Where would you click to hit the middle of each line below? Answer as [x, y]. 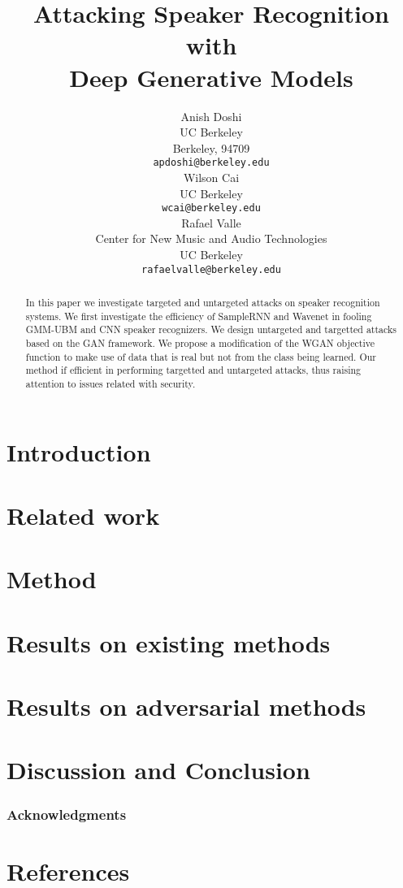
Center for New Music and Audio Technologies [211, 238]
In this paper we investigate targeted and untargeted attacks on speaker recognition [203, 303]
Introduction [79, 451]
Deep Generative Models [211, 77]
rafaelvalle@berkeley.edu [211, 269]
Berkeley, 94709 [211, 147]
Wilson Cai [211, 177]
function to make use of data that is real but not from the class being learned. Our [201, 356]
